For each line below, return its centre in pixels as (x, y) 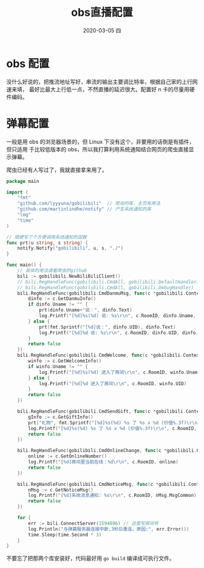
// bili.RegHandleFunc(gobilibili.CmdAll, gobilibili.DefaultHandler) (108, 282)
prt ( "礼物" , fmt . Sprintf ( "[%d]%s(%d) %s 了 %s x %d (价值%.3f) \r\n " (114, 423)
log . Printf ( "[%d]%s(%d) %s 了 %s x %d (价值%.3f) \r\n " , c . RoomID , (113, 428)
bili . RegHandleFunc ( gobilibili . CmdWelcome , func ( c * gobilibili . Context (110, 355)
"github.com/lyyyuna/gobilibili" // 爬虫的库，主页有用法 (89, 204)
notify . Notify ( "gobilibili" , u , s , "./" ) (70, 248)
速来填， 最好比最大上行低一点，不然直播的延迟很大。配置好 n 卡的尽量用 (98, 89)
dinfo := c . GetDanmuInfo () (62, 299)
